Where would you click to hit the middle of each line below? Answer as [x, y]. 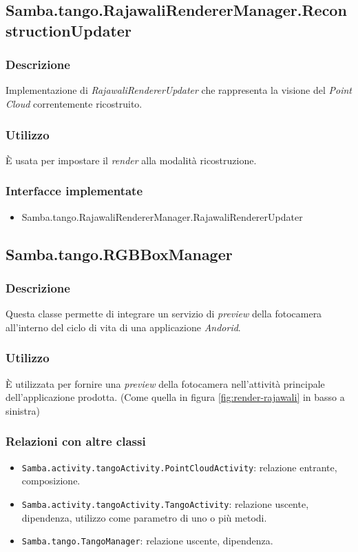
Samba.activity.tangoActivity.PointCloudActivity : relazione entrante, [179, 467]
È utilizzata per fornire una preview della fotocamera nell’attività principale [165, 383]
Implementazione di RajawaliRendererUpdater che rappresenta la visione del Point [179, 90]
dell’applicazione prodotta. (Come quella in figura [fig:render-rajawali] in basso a [175, 397]
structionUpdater [69, 30]
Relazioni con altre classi [76, 441]
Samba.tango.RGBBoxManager [119, 254]
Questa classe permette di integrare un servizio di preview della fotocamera [164, 314]
